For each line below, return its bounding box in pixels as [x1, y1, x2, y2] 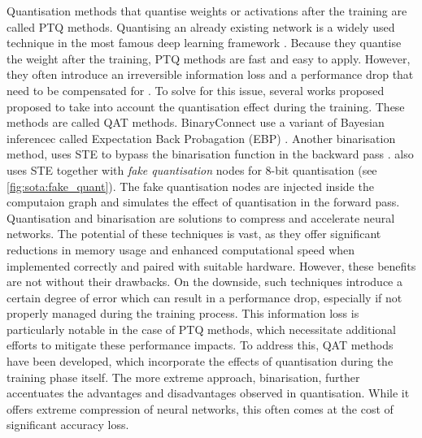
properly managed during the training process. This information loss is [7, 305, 359, 322]
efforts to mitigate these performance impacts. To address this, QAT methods [7, 336, 394, 353]
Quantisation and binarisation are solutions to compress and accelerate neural [7, 209, 395, 226]
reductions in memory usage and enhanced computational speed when [7, 241, 355, 258]
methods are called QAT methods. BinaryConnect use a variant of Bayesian [7, 114, 385, 131]
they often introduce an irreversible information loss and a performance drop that [7, 66, 414, 83]
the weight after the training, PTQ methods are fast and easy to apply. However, [7, 50, 411, 67]
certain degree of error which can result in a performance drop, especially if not [7, 288, 402, 306]
